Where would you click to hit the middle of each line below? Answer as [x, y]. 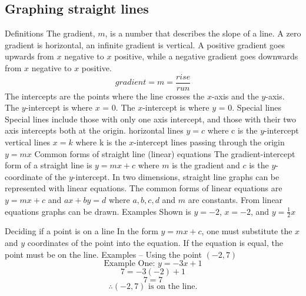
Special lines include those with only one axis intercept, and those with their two [151, 119]
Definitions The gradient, [50, 33]
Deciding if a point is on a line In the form [82, 231]
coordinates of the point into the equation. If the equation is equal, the [155, 242]
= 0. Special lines [250, 107]
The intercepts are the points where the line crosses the [105, 96]
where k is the [101, 142]
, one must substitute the [247, 231]
